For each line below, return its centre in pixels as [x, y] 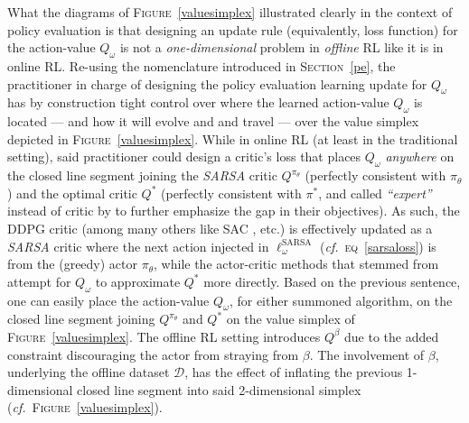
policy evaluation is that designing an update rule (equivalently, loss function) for [233, 29]
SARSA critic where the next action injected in [138, 246]
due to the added [392, 336]
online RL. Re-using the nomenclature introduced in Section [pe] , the [202, 65]
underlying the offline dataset [89, 372]
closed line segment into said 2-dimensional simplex [219, 389]
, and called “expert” [375, 193]
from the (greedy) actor [73, 264]
